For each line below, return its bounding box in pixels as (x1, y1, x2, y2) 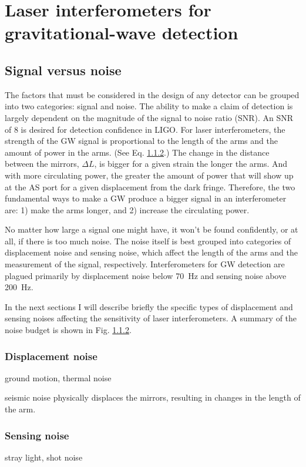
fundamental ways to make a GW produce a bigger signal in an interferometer (5, 192, 287, 204)
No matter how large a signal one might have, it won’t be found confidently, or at (5, 223, 298, 236)
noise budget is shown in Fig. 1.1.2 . (5, 324, 132, 336)
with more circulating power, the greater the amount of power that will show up (5, 169, 294, 181)
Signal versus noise (5, 61, 122, 79)
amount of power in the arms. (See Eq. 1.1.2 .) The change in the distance (5, 146, 270, 158)
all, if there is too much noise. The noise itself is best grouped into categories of (5, 234, 291, 247)
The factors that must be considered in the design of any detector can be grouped (5, 88, 300, 100)
